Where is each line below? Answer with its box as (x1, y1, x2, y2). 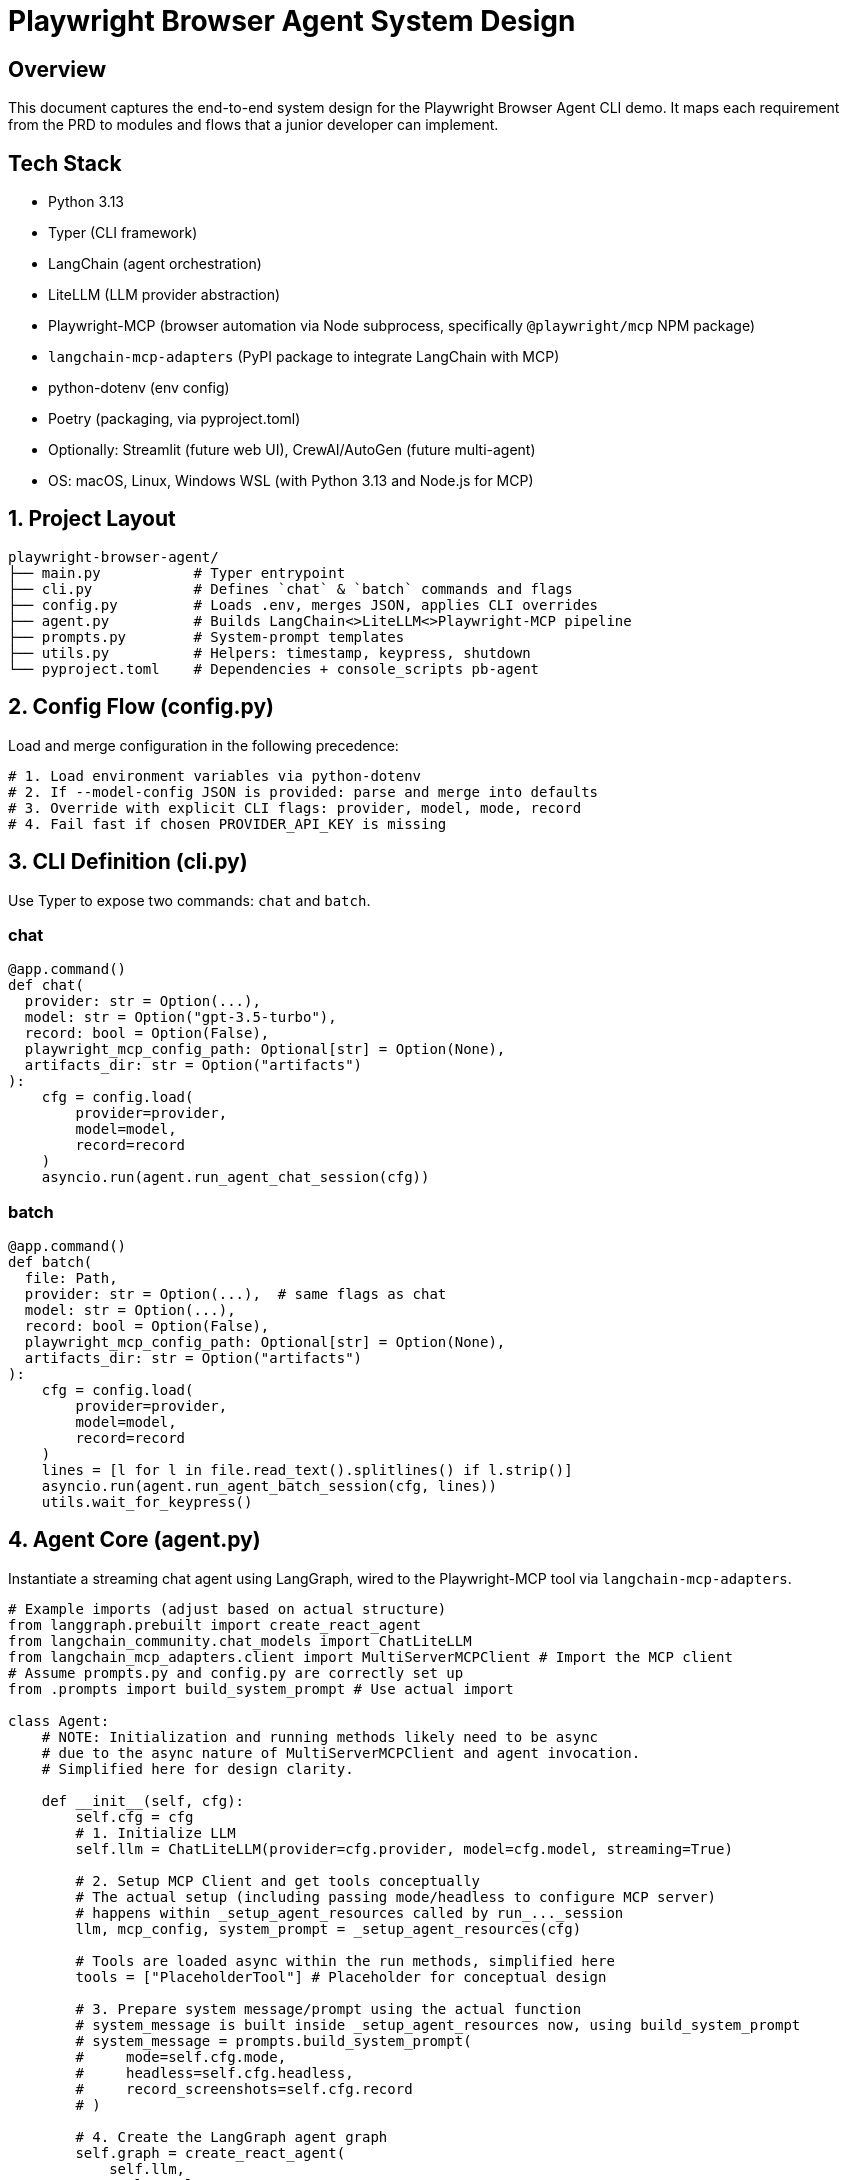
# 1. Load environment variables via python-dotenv (8, 767, 422, 784)
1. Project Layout (8, 506, 176, 532)
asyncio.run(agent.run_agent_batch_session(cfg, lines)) (41, 1478, 497, 1495)
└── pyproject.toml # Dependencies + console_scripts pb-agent (8, 660, 540, 677)
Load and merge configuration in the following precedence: (8, 736, 399, 754)
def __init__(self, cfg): (41, 1792, 245, 1809)
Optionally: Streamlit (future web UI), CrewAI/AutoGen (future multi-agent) (48, 441, 536, 459)
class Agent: (8, 1712, 110, 1729)
